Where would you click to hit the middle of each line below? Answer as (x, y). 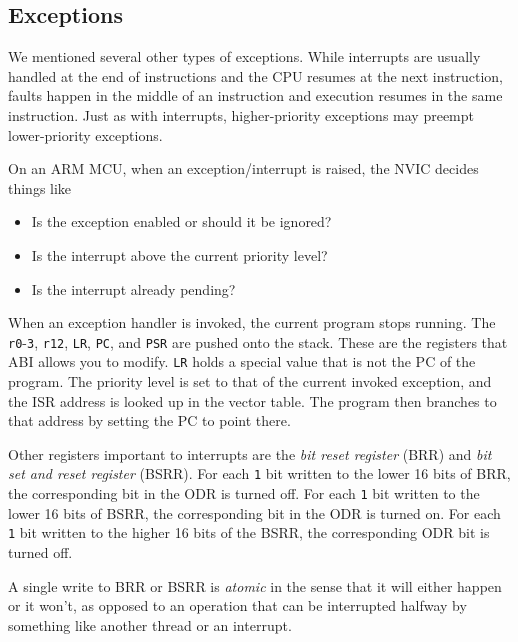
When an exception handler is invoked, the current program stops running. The (252, 322)
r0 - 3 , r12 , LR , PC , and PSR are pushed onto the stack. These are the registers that (258, 341)
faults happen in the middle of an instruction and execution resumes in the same (255, 95)
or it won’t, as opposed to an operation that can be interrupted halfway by (237, 605)
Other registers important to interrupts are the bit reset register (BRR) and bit (250, 453)
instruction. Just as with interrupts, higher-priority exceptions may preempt (241, 114)
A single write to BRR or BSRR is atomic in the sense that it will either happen (255, 585)
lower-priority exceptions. (85, 134)
